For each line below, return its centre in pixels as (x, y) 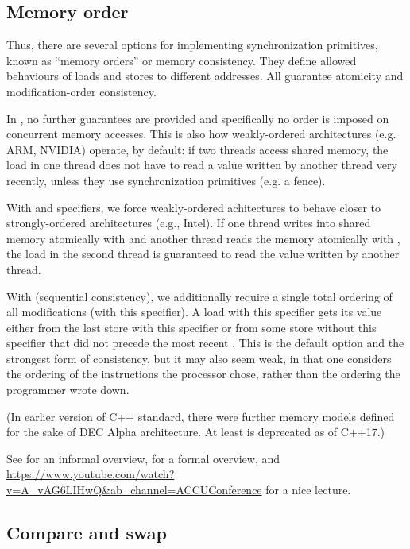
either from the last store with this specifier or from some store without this (191, 327)
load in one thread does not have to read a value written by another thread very (202, 165)
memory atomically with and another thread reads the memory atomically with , (203, 238)
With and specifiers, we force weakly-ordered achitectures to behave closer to (194, 207)
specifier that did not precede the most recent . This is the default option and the (205, 343)
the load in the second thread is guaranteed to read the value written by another (203, 254)
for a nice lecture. (308, 490)
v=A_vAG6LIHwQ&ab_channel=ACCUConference (134, 490)
